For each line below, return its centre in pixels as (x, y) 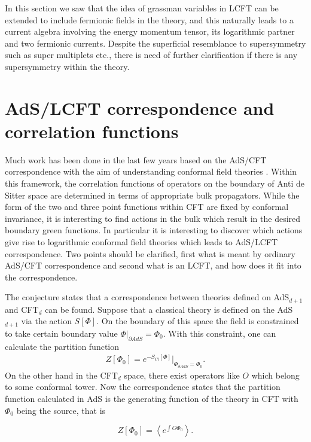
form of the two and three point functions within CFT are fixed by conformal (147, 207)
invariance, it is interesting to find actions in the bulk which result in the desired (153, 218)
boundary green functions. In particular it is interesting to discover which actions (154, 230)
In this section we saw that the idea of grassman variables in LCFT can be (142, 8)
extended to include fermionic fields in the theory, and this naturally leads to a (149, 19)
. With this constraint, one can (219, 333)
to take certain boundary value (61, 333)
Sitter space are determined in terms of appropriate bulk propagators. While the (152, 195)
